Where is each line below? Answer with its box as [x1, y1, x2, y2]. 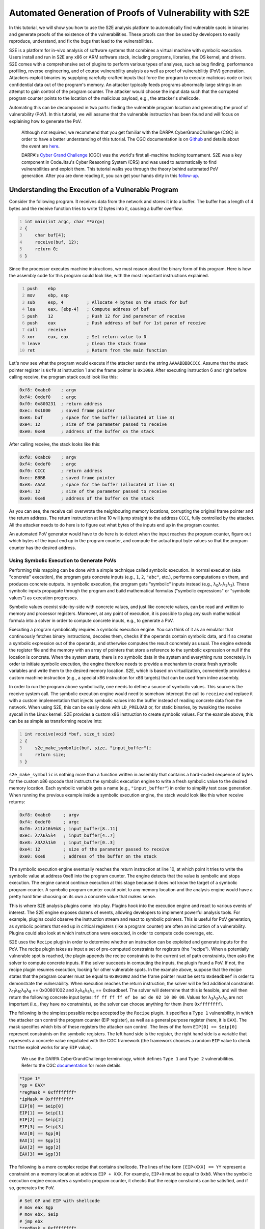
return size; [35, 752, 66, 758]
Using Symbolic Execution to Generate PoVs [9, 557, 116, 564]
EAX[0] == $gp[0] [19, 1131, 61, 1137]
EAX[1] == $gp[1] [19, 1138, 61, 1143]
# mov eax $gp [19, 1204, 53, 1210]
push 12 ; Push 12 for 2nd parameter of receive [27, 313, 185, 319]
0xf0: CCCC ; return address [19, 468, 103, 474]
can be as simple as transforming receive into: [9, 718, 103, 724]
